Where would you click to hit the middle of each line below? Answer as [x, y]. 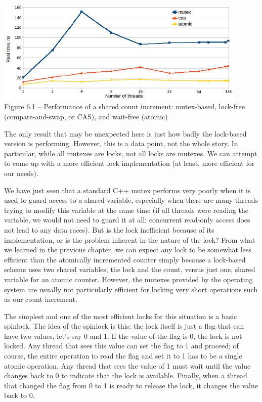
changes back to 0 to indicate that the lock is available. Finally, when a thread [126, 375]
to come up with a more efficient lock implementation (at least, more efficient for [129, 163]
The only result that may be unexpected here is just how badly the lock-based [125, 133]
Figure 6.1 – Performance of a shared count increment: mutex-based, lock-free [124, 106]
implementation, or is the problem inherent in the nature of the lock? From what [130, 239]
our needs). [21, 173]
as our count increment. [41, 299]
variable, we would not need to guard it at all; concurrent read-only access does [127, 220]
